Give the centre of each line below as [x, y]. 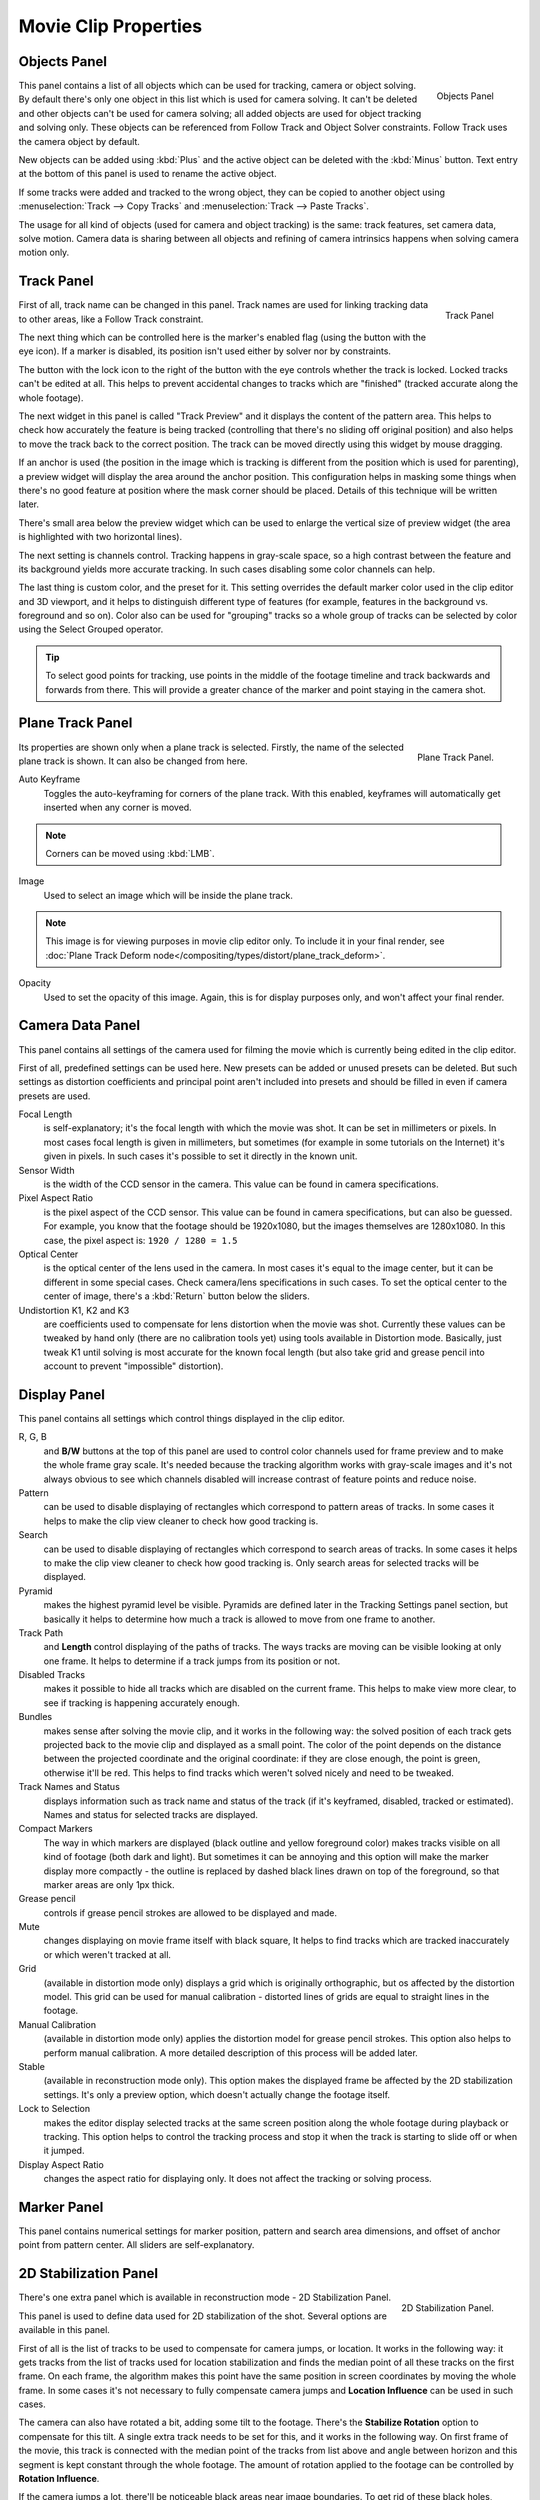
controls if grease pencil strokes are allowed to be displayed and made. [190, 1912]
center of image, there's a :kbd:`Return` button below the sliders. [176, 1296]
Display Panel [61, 1394]
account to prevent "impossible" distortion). [133, 1366]
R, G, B [32, 1437]
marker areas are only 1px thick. [109, 1884]
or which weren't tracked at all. [107, 1954]
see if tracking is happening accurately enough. [141, 1702]
